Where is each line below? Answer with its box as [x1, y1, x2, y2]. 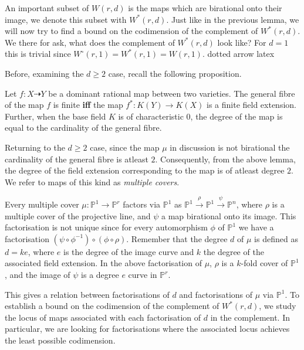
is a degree [81, 269, 119, 281]
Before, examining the [5, 67, 84, 79]
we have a [238, 221, 274, 233]
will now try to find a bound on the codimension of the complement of [5, 25, 258, 37]
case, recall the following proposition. [108, 67, 242, 79]
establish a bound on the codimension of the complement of [5, 300, 219, 312]
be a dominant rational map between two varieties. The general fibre [48, 87, 295, 99]
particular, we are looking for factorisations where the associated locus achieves [5, 322, 290, 335]
